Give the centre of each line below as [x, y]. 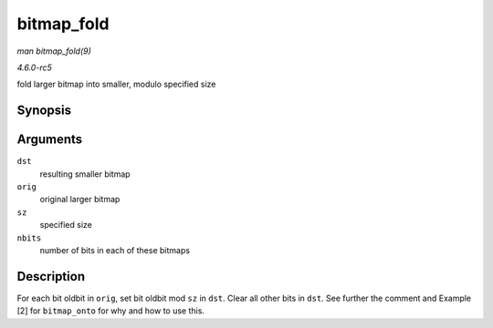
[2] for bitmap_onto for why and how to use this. [111, 311]
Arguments [50, 140]
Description [51, 277]
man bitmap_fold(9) [54, 51]
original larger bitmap [80, 200]
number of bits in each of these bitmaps [115, 250]
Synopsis [44, 111]
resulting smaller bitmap [85, 174]
